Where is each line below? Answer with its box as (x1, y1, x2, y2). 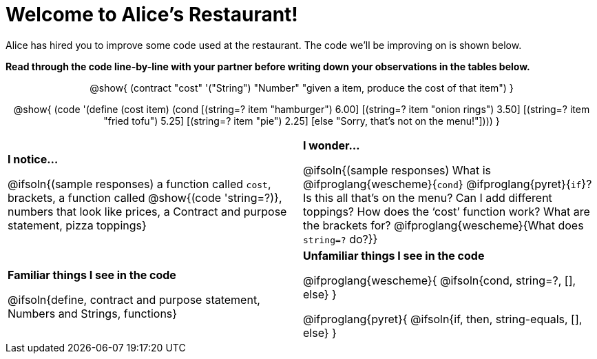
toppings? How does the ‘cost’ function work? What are (303, 204, 590, 218)
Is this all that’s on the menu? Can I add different (303, 190, 552, 205)
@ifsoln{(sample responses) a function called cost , (8, 176, 271, 191)
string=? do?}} (303, 232, 378, 246)
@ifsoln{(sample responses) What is (303, 163, 492, 177)
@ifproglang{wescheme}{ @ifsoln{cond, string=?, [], (303, 273, 576, 287)
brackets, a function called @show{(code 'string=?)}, (8, 190, 282, 205)
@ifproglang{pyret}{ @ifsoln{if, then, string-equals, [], (303, 311, 583, 326)
